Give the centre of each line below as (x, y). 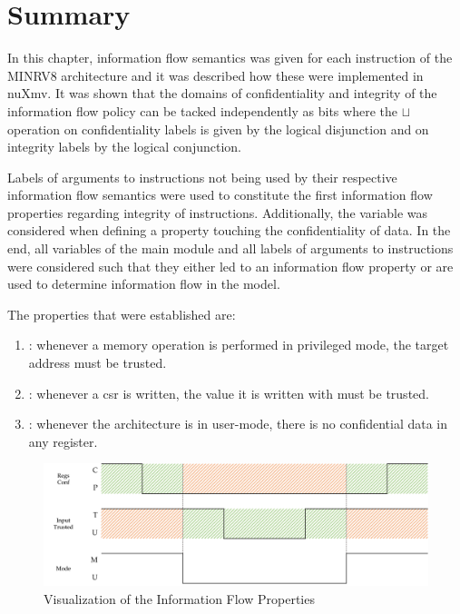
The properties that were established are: (122, 314)
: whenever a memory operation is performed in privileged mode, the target (239, 345)
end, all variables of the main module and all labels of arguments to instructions (230, 248)
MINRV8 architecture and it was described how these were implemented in (215, 75)
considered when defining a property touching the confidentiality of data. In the (229, 230)
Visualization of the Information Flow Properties (179, 598)
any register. (63, 441)
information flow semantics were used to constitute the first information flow (220, 195)
